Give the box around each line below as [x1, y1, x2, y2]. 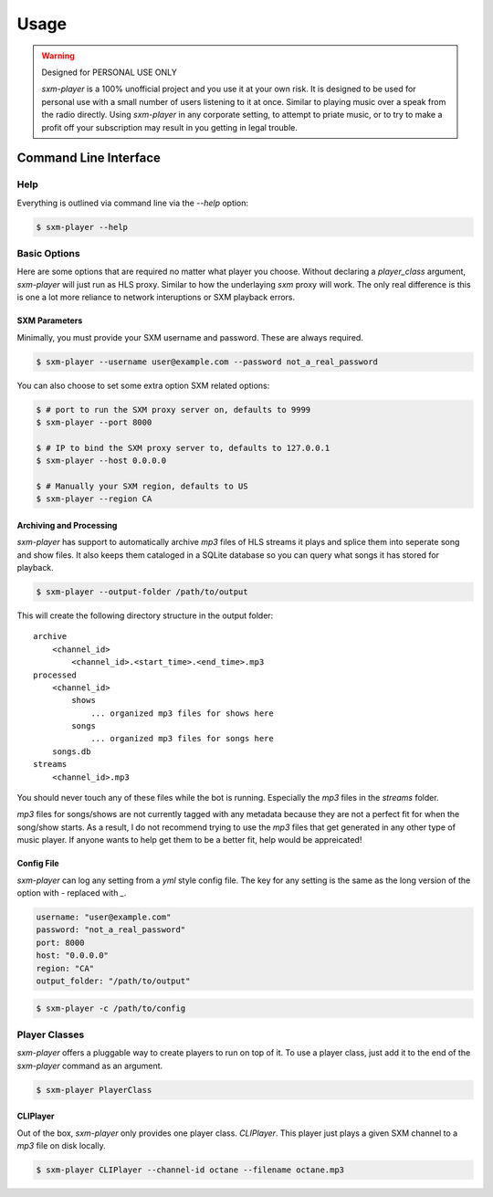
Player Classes [16, 1028, 85, 1041]
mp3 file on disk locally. [16, 1140, 106, 1150]
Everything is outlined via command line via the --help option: [16, 197, 249, 208]
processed [33, 669, 77, 680]
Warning [41, 50, 75, 61]
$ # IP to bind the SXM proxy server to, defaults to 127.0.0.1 [36, 443, 330, 453]
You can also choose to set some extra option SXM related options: [16, 380, 270, 391]
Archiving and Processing [16, 520, 118, 530]
